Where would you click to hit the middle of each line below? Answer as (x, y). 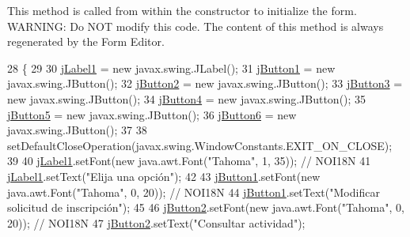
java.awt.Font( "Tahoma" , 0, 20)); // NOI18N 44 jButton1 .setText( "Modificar (194, 192)
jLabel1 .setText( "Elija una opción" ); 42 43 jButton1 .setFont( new (164, 176)
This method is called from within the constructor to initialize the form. (182, 10)
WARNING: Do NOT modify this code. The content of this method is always (196, 26)
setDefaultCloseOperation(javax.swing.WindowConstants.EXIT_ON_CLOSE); (200, 145)
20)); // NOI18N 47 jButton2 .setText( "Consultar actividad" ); (156, 222)
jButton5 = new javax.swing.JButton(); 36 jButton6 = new (152, 114)
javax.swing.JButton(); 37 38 (77, 130)
